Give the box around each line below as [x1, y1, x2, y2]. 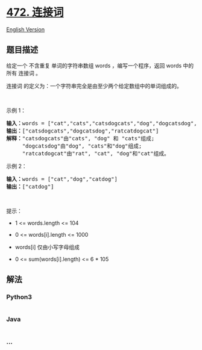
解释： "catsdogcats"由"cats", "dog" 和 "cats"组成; [6, 135, 155, 142]
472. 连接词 [6, 5, 64, 19]
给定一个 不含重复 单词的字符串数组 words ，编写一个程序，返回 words [6, 61, 182, 69]
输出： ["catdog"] [6, 183, 54, 190]
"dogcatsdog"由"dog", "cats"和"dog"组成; [22, 142, 142, 149]
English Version [6, 25, 45, 33]
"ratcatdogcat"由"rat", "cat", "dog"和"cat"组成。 [22, 150, 170, 157]
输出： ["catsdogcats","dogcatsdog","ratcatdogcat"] [6, 127, 159, 134]
